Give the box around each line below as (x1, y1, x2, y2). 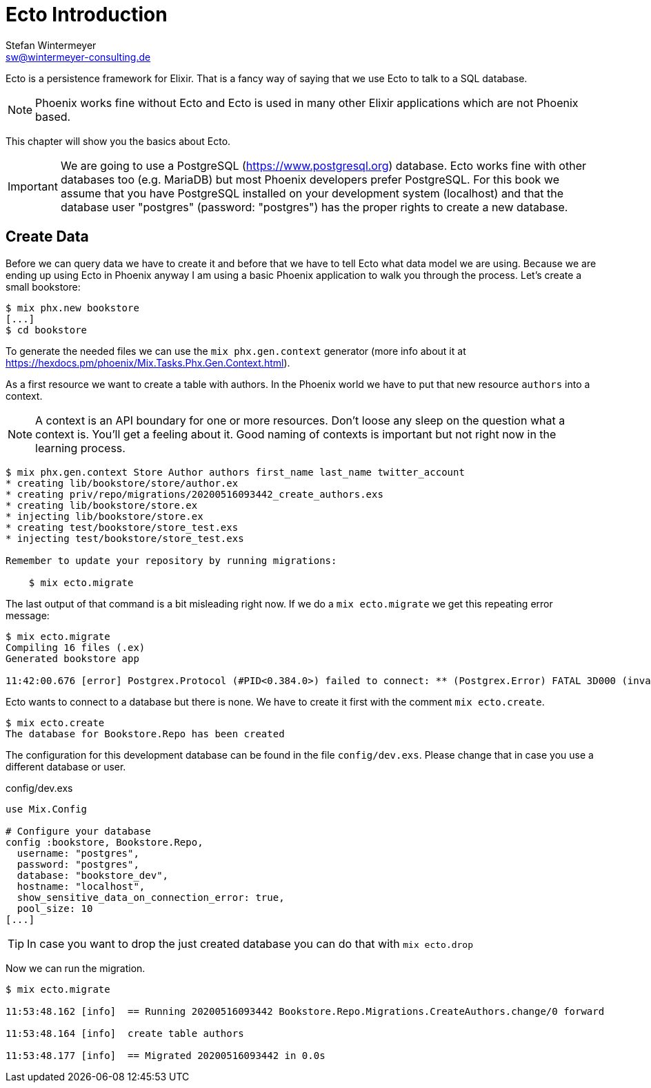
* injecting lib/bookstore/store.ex (6, 510, 203, 522)
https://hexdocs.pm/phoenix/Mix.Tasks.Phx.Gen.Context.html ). (6, 356, 290, 369)
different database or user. (6, 760, 126, 773)
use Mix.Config (6, 803, 88, 815)
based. (35, 109, 71, 124)
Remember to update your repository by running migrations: (6, 554, 337, 566)
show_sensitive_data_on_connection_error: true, (17, 891, 285, 903)
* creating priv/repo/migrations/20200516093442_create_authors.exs (6, 488, 383, 500)
